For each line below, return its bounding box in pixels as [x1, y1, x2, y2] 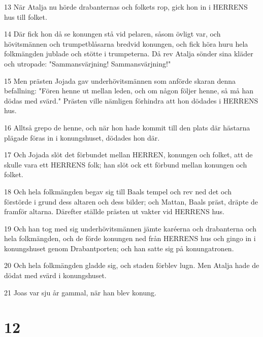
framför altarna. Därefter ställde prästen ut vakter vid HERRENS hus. [4, 206, 224, 217]
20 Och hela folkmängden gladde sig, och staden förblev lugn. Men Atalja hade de [4, 260, 259, 271]
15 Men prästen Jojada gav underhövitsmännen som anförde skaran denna [4, 75, 236, 86]
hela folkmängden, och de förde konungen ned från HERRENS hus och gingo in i [4, 233, 256, 244]
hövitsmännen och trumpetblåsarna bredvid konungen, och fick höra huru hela [4, 38, 248, 49]
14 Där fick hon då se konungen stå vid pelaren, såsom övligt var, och [4, 28, 221, 39]
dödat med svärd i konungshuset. [4, 270, 107, 281]
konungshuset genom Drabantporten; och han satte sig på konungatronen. [4, 243, 234, 253]
